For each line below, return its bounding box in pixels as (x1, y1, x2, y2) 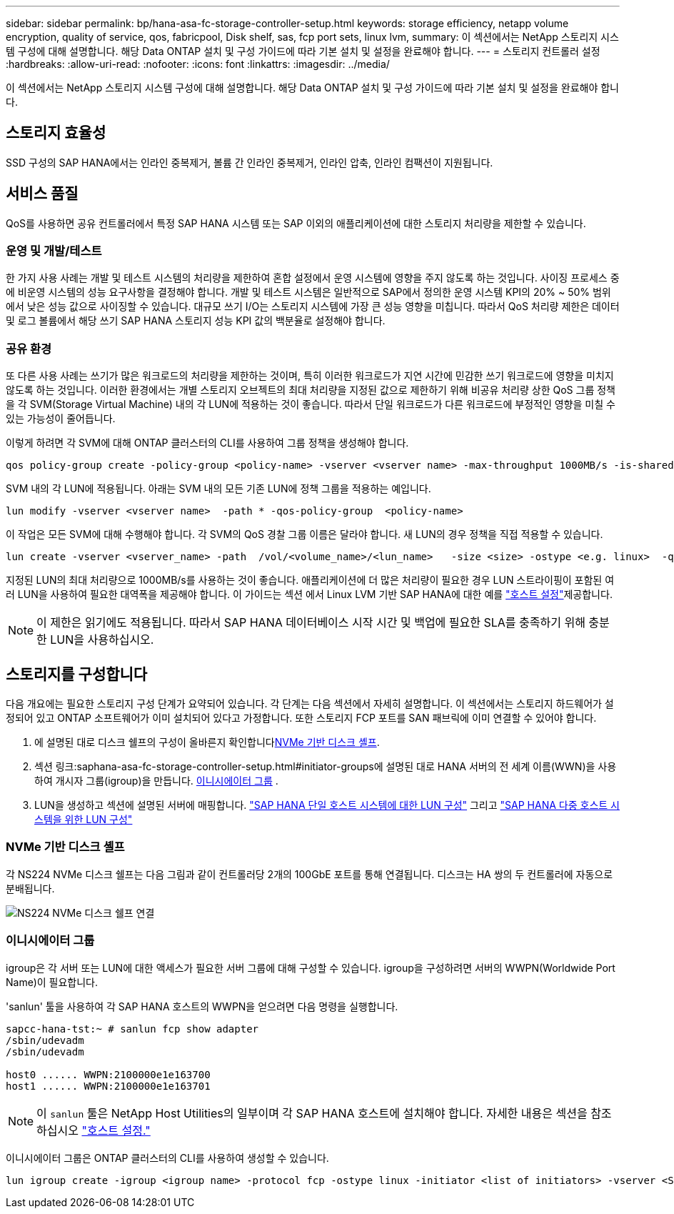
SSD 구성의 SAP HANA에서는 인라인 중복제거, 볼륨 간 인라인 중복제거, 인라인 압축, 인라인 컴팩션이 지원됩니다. (6, 156, 493, 169)
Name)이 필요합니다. (6, 975, 99, 988)
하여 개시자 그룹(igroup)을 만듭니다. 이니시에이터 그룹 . (34, 775, 278, 787)
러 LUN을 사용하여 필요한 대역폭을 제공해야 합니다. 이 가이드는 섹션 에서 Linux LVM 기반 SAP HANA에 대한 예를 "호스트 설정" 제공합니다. (6, 588, 613, 601)
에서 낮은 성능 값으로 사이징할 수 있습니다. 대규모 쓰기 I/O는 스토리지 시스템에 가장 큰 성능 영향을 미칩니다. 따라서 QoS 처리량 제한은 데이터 (6, 300, 620, 313)
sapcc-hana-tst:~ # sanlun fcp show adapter (6, 1023, 259, 1035)
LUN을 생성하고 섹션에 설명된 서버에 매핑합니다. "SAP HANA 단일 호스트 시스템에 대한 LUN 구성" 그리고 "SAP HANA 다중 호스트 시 (34, 799, 620, 812)
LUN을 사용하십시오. (50, 632, 154, 647)
